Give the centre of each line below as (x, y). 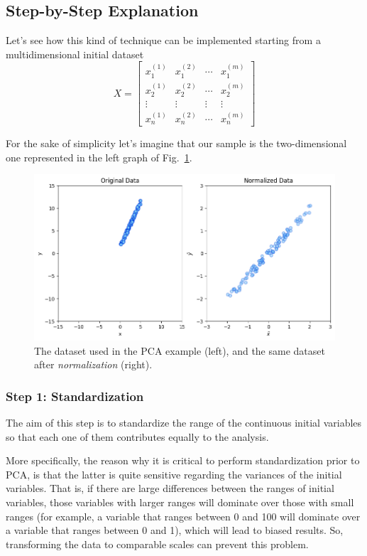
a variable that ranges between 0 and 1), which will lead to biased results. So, (175, 530)
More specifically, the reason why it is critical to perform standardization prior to (183, 460)
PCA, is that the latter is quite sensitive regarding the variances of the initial (174, 474)
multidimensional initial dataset (75, 54)
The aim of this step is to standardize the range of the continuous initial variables (184, 422)
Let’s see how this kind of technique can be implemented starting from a (163, 40)
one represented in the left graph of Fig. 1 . (99, 157)
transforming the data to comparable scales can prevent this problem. (157, 544)
